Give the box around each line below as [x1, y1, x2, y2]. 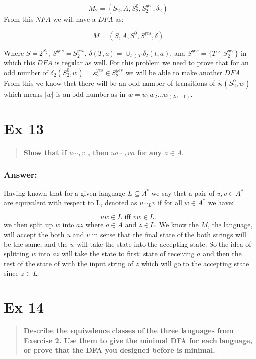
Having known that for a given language [4, 188, 125, 198]
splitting [4, 248, 29, 259]
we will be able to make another [125, 67, 222, 77]
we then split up [4, 219, 53, 230]
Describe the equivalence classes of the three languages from [23, 325, 234, 336]
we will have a [53, 14, 96, 24]
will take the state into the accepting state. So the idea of [77, 239, 251, 249]
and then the [203, 248, 242, 259]
